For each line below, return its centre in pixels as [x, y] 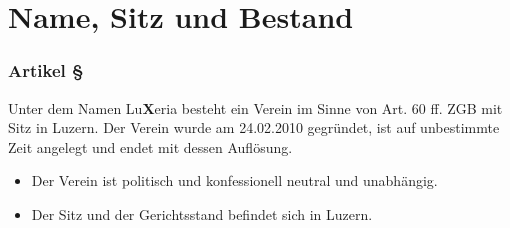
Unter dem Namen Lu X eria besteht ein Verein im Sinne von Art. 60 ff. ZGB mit [255, 107]
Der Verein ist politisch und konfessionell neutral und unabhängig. [234, 180]
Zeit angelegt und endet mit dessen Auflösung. [150, 146]
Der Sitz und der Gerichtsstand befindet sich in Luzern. [202, 213]
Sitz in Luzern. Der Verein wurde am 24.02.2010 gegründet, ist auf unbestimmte [254, 127]
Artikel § [46, 70]
